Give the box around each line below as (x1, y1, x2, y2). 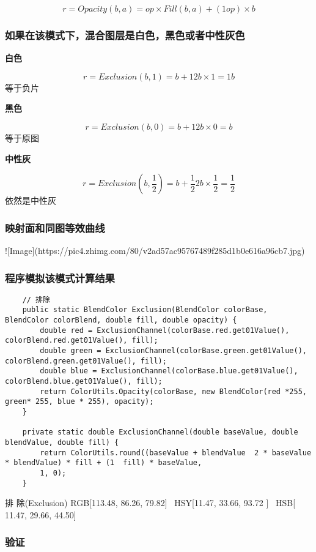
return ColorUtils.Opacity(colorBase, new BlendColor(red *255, (40, 387, 307, 396)
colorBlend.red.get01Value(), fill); (5, 336, 158, 345)
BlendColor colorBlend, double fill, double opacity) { (5, 316, 237, 325)
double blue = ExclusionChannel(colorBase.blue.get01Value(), (40, 367, 298, 376)
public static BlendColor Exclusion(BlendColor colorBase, (22, 305, 268, 315)
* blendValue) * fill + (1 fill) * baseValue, (5, 458, 202, 468)
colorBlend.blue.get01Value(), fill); (5, 377, 163, 386)
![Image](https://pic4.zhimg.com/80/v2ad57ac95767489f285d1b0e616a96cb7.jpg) (5, 244, 305, 256)
